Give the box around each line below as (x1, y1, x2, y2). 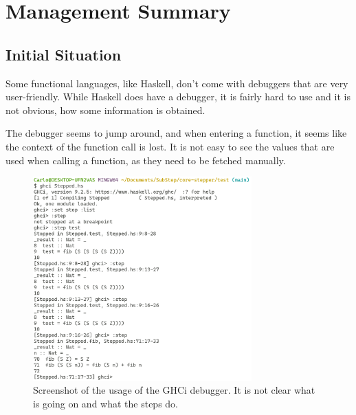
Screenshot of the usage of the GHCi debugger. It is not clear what (33, 383, 315, 397)
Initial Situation (5, 43, 122, 65)
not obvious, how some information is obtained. (5, 102, 205, 117)
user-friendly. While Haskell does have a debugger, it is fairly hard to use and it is (5, 89, 351, 104)
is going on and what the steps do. (33, 396, 179, 410)
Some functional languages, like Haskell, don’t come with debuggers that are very (5, 76, 348, 90)
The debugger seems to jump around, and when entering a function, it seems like (5, 126, 347, 140)
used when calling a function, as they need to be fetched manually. (5, 153, 286, 167)
